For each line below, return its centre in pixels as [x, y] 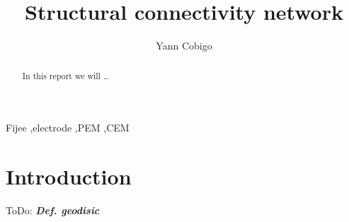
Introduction [69, 176]
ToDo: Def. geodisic [53, 210]
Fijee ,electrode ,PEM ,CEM [68, 128]
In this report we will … [65, 75]
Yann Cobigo [184, 46]
